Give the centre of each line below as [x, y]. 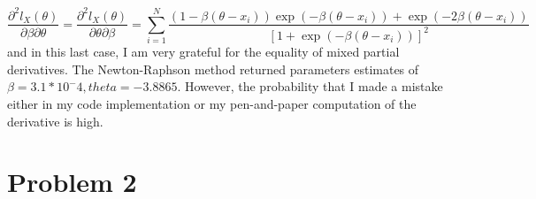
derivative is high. [55, 121]
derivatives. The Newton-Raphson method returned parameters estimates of [213, 69]
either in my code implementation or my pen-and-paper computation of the [212, 104]
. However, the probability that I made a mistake [310, 86]
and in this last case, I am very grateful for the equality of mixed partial [203, 52]
